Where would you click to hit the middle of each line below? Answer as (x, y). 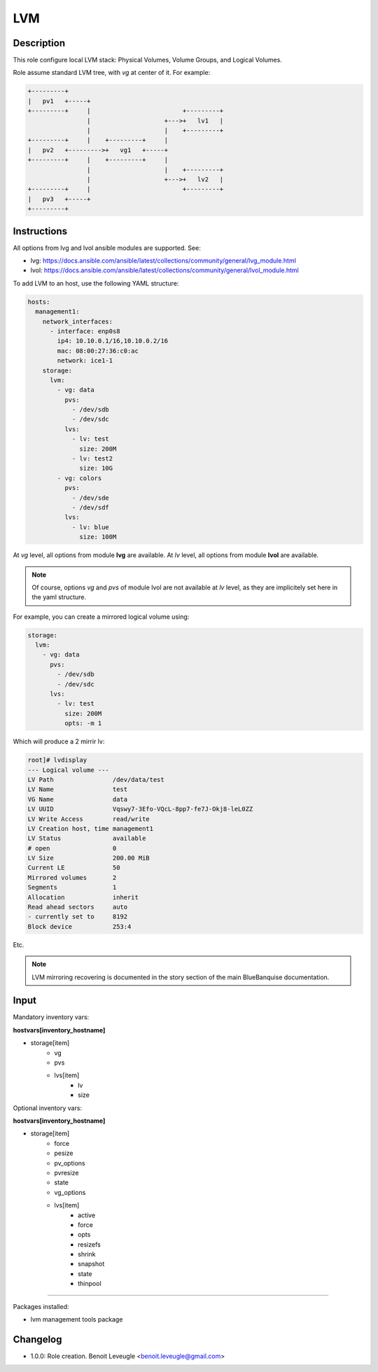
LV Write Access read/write (89, 819)
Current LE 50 (74, 868)
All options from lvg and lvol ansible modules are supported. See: (107, 248)
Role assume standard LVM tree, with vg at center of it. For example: (112, 73)
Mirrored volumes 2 (72, 877)
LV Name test (78, 790)
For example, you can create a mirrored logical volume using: (101, 617)
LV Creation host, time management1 (91, 828)
